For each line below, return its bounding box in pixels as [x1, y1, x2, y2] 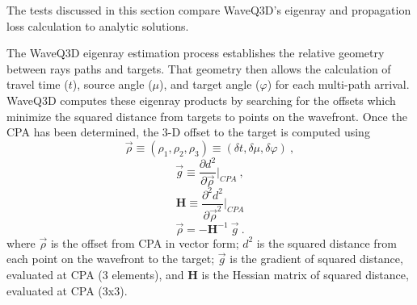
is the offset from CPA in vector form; [50, 234, 239, 251]
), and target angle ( [159, 76, 260, 93]
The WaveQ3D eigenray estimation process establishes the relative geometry [6, 44, 385, 61]
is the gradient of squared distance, [230, 250, 403, 267]
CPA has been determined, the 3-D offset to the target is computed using [6, 123, 370, 140]
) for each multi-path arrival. [267, 76, 410, 93]
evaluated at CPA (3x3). [6, 282, 128, 299]
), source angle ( [72, 76, 153, 93]
